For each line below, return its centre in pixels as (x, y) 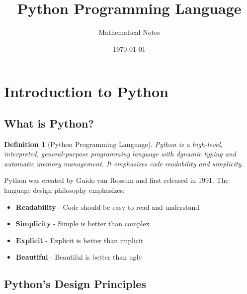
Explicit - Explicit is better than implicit (80, 240)
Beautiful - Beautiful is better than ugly (79, 257)
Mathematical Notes (129, 32)
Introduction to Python (86, 91)
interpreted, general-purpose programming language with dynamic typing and (120, 154)
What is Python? (49, 123)
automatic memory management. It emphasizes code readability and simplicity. (124, 163)
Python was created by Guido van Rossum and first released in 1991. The (116, 180)
